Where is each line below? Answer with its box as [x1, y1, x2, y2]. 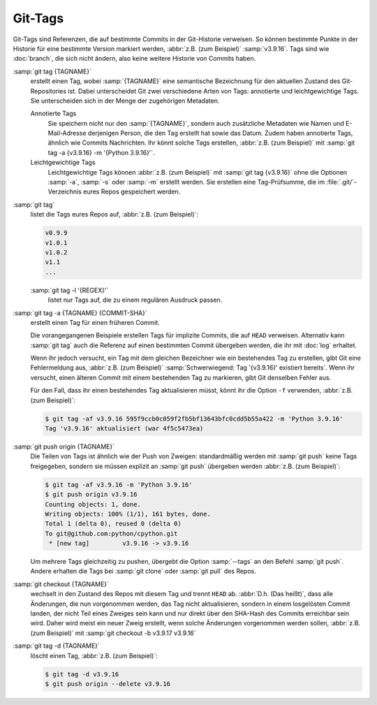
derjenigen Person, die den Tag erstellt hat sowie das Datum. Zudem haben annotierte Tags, [87, 129, 353, 138]
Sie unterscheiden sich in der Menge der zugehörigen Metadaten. [30, 96, 220, 105]
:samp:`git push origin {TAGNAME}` [13, 442, 115, 451]
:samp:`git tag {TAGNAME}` [13, 67, 92, 75]
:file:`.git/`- [326, 178, 357, 187]
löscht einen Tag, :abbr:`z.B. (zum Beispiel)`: [30, 651, 158, 660]
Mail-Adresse [47, 129, 87, 138]
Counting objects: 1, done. [45, 500, 141, 508]
